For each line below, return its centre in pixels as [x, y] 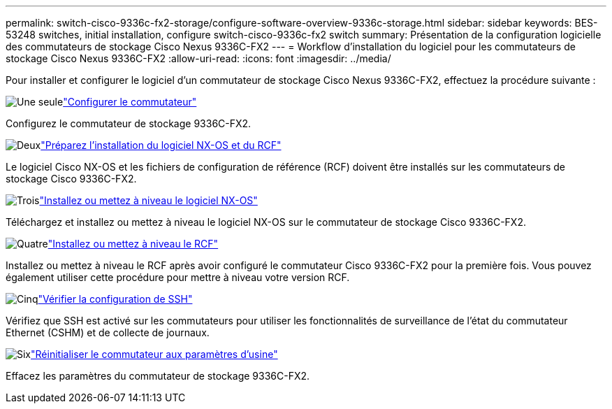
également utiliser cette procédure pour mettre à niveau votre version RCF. [178, 277]
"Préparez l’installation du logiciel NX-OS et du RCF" [161, 145]
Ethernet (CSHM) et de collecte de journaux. [108, 332]
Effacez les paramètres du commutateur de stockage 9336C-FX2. [158, 376]
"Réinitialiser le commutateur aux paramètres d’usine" [154, 354]
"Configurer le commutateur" [130, 102]
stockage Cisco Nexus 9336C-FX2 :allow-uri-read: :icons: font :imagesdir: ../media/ [198, 58]
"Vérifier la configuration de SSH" [115, 299]
